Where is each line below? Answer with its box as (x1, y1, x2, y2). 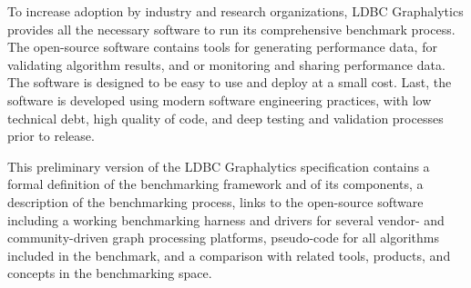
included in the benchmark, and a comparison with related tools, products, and (7, 245, 451, 264)
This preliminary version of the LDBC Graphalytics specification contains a (7, 156, 430, 175)
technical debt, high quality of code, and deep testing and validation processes (7, 108, 444, 127)
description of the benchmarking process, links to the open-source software (7, 192, 424, 211)
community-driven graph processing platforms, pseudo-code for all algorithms (7, 228, 439, 247)
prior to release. (7, 126, 95, 145)
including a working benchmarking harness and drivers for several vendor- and (7, 210, 445, 229)
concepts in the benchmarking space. (7, 263, 212, 283)
